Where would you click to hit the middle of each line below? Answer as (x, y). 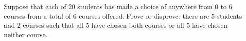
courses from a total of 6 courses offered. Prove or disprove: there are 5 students (123, 15)
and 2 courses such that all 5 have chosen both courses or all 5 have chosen (116, 25)
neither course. (26, 34)
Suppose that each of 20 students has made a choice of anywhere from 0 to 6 (118, 6)
